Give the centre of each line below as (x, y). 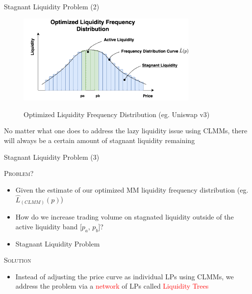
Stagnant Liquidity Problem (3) (52, 157)
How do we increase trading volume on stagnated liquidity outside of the (125, 217)
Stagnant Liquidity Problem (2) (52, 6)
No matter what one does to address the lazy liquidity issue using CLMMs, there (126, 131)
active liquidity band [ (49, 226)
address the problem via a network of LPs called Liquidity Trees (112, 286)
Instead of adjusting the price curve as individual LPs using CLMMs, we (125, 276)
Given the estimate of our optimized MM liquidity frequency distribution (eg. (132, 189)
